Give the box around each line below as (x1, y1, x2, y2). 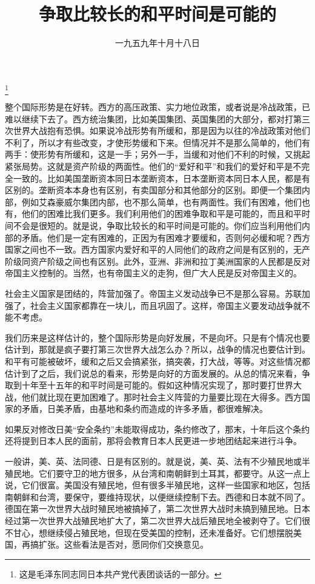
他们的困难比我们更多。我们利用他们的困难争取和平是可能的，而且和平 (21, 207, 302, 220)
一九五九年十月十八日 (115, 36, 200, 49)
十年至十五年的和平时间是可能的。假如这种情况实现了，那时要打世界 (21, 379, 293, 391)
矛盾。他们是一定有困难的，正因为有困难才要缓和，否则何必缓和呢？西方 (21, 231, 310, 244)
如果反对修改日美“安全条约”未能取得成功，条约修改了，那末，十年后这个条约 (5, 422, 310, 435)
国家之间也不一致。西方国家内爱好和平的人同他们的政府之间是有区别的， (5, 243, 293, 256)
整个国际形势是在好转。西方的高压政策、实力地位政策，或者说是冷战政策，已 (5, 101, 310, 113)
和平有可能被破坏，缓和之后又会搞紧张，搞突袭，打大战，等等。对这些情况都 (5, 354, 310, 367)
